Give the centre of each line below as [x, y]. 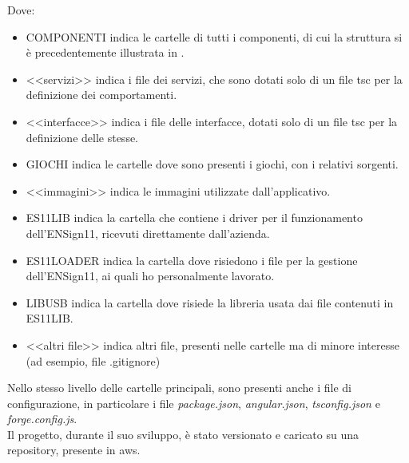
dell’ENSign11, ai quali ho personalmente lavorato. [150, 276]
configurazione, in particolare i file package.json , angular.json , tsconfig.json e [194, 403]
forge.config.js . [42, 419]
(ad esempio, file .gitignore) [93, 360]
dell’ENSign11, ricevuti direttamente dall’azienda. [148, 233]
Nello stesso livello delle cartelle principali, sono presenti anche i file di [179, 388]
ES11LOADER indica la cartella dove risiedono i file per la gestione [192, 260]
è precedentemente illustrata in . [105, 52]
